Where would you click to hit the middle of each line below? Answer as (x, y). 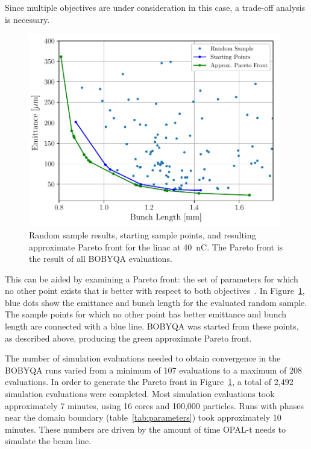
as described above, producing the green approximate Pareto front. (128, 338)
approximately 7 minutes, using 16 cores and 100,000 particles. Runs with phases (154, 405)
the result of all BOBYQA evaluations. (101, 259)
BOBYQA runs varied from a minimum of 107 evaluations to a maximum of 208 (153, 370)
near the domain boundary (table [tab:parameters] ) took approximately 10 (143, 417)
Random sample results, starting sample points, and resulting (143, 234)
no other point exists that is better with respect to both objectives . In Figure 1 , (155, 291)
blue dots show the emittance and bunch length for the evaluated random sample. (156, 302)
